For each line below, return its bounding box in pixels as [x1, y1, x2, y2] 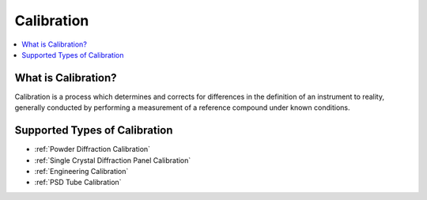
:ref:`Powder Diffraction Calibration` [34, 145, 150, 154]
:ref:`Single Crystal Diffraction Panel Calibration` [34, 155, 191, 165]
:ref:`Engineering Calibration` [34, 166, 129, 175]
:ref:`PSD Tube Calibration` [34, 178, 122, 187]
